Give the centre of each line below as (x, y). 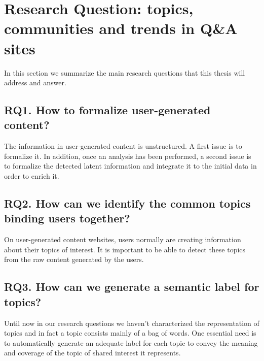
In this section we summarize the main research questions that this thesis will (125, 72)
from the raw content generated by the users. (74, 259)
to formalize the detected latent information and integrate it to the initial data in (130, 166)
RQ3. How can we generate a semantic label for (132, 287)
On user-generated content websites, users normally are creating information (123, 239)
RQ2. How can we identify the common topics (127, 203)
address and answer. (35, 83)
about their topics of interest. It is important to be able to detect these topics (125, 249)
